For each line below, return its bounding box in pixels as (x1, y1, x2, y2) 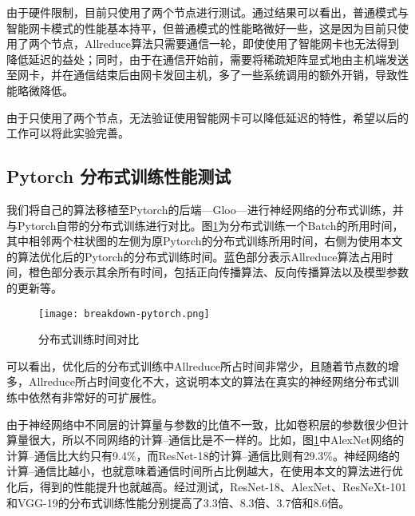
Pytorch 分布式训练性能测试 (6, 164, 231, 189)
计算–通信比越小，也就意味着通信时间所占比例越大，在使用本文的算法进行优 (6, 462, 403, 479)
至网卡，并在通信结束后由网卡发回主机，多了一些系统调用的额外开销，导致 (6, 66, 397, 83)
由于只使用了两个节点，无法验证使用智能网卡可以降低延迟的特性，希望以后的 (6, 109, 409, 125)
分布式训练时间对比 (38, 331, 139, 347)
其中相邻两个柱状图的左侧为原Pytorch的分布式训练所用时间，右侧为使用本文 (6, 232, 403, 249)
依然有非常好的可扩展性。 (28, 388, 163, 405)
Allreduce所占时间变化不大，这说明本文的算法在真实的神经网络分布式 (28, 373, 388, 390)
